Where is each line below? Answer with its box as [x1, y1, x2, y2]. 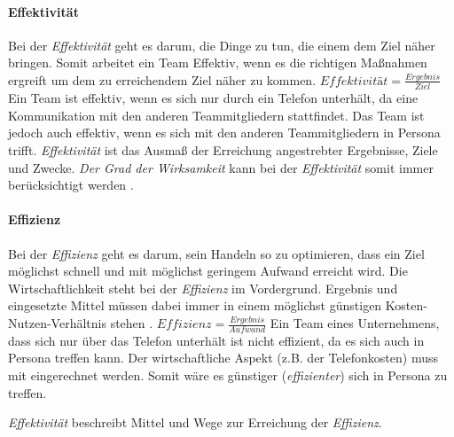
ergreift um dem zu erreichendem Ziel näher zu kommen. [8, 70, 317, 89]
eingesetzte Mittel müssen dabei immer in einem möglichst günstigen [8, 296, 382, 315]
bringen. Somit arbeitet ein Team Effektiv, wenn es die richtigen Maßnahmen [8, 53, 427, 72]
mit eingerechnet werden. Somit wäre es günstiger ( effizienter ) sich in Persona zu [8, 366, 448, 385]
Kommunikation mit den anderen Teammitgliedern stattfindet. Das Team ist [8, 105, 425, 124]
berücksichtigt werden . [8, 176, 134, 194]
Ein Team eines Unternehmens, [270, 314, 440, 332]
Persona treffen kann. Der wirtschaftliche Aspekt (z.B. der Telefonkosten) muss [8, 348, 438, 367]
